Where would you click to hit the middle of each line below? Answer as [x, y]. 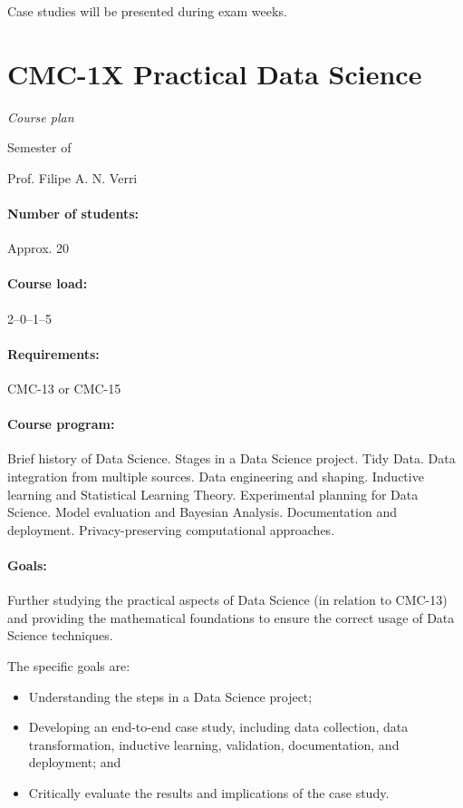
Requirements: [53, 353]
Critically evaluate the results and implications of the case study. [209, 792]
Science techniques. [60, 635]
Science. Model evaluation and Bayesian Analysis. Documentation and [202, 512]
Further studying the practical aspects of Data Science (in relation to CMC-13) [227, 600]
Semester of [39, 147]
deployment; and [75, 762]
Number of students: [73, 214]
